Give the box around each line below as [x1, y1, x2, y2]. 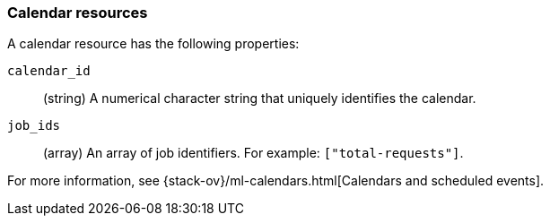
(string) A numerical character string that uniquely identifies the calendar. [43, 90, 476, 107]
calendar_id [7, 64, 91, 79]
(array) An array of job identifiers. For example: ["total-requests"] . [43, 145, 464, 161]
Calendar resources [7, 4, 148, 21]
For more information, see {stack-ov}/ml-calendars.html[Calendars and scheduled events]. [7, 173, 545, 189]
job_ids [7, 118, 61, 133]
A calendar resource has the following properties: [7, 36, 300, 52]
